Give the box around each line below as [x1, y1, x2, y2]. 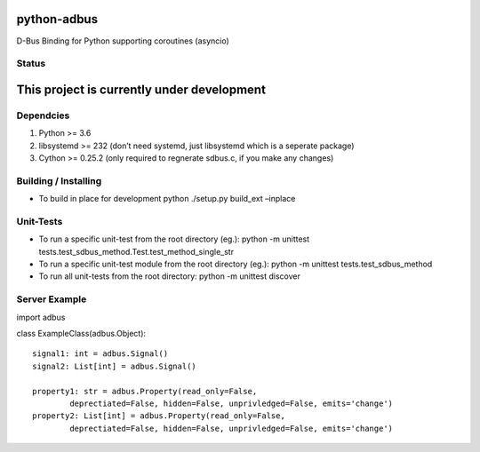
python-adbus [16, 12, 98, 27]
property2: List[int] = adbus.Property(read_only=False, [32, 411, 286, 421]
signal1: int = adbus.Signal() [32, 349, 169, 359]
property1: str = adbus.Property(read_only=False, [32, 386, 258, 396]
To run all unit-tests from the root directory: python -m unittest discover [38, 271, 301, 282]
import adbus [16, 312, 66, 322]
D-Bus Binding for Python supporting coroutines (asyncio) [16, 36, 230, 46]
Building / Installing [16, 174, 102, 186]
